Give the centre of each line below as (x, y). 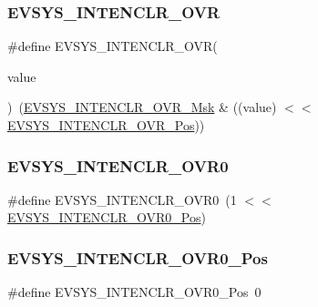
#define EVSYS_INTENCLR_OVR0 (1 (122, 199)
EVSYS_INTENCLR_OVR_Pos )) (106, 125)
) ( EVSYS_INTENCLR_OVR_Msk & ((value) (142, 107)
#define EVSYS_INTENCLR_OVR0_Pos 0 (134, 292)
